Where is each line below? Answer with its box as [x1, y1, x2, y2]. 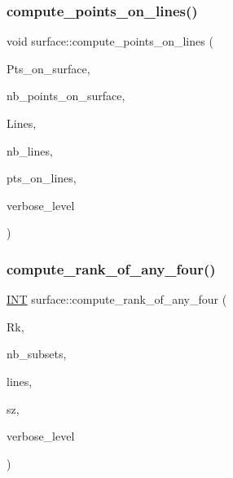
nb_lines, [7, 142, 53, 159]
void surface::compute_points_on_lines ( [7, 33, 213, 50]
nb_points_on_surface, [7, 87, 125, 104]
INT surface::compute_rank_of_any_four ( [7, 291, 227, 308]
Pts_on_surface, [7, 59, 90, 77]
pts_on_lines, [7, 169, 77, 186]
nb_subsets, [7, 345, 67, 362]
